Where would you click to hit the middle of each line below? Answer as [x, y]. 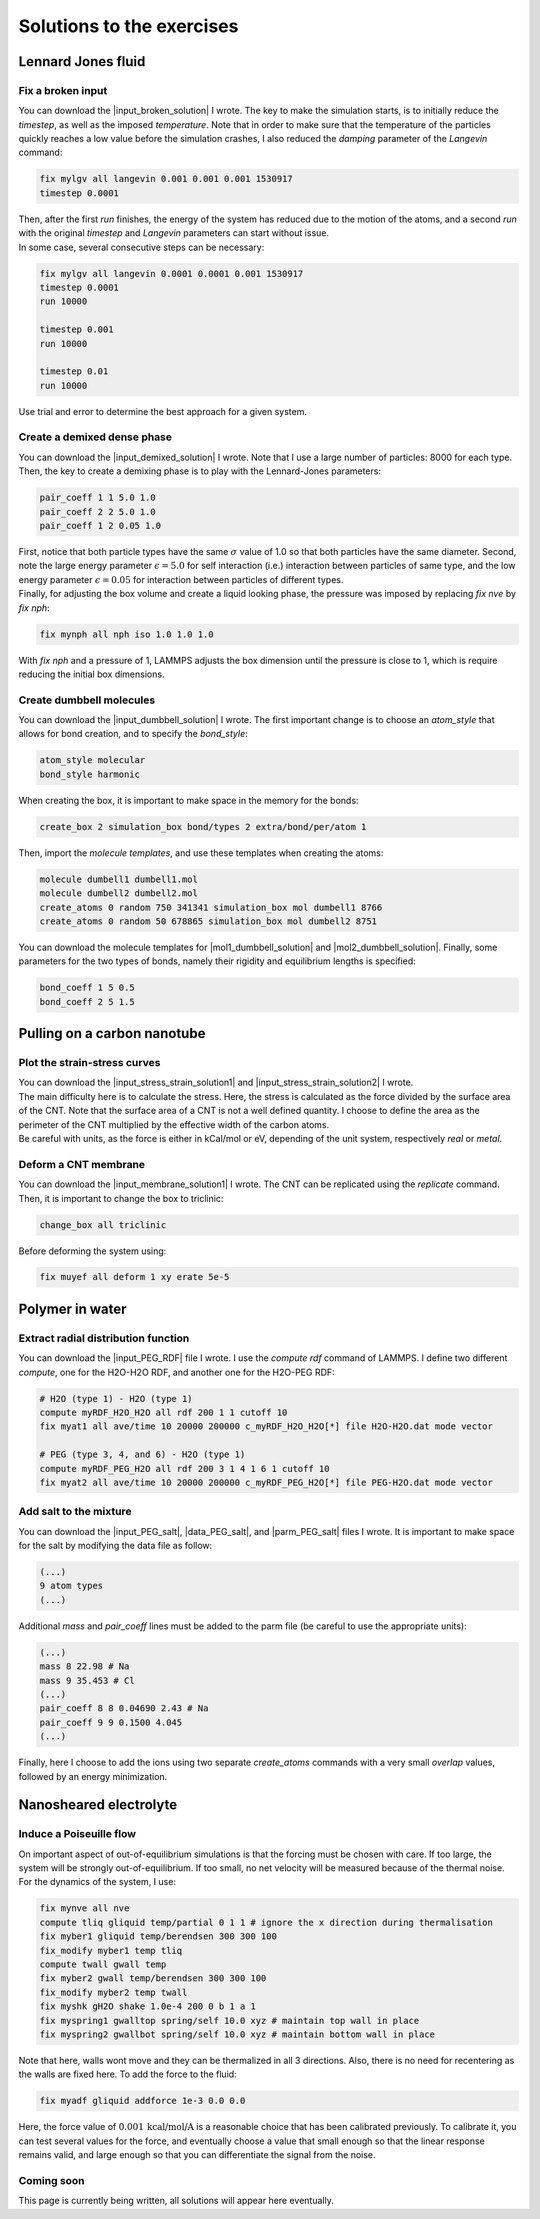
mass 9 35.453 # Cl [87, 1680]
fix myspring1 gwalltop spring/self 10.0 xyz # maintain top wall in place [229, 2020]
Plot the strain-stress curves [89, 1063]
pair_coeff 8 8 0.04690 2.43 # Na [124, 1708]
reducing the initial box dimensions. [91, 674]
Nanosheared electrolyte [98, 1805]
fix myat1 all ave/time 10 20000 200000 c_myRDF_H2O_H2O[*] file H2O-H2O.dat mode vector [266, 1426]
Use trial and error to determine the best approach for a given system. [162, 411]
